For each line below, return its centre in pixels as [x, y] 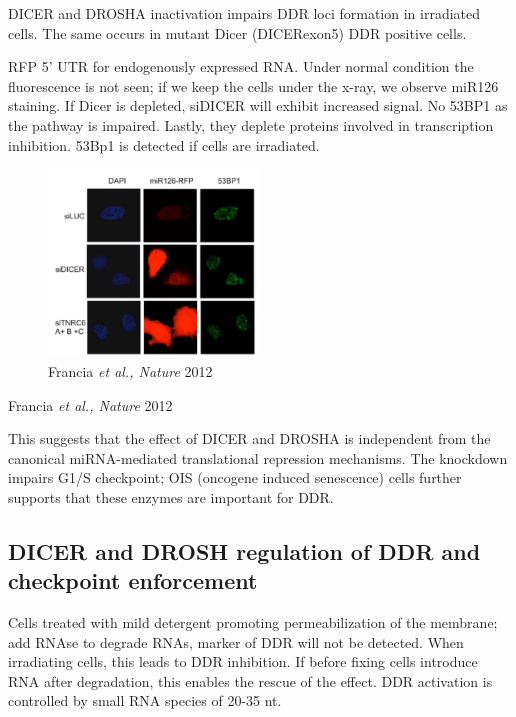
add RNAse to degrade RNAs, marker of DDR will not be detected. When [236, 641]
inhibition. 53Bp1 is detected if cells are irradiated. [164, 144]
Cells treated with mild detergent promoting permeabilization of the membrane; [253, 622]
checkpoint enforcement [133, 580]
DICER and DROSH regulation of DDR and [244, 550]
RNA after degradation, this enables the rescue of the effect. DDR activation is [250, 680]
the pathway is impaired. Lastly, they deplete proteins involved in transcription [251, 124]
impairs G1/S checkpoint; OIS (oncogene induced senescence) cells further [235, 477]
